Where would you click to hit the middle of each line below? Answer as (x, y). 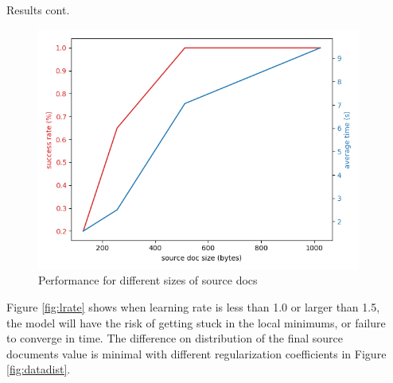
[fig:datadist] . (39, 369)
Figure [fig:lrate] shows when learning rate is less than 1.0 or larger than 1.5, (193, 307)
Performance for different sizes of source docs (148, 280)
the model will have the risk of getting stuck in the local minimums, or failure (196, 322)
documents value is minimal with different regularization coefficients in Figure (196, 353)
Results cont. (38, 10)
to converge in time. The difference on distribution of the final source (175, 338)
